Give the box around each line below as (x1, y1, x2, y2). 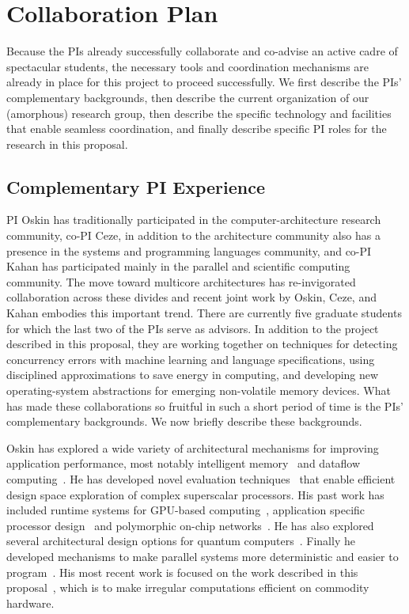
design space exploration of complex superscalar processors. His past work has (6, 486, 384, 502)
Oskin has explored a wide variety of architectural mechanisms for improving (6, 439, 379, 456)
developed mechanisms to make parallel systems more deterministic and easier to (6, 548, 399, 564)
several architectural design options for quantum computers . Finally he (6, 533, 355, 549)
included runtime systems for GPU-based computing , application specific (6, 502, 365, 518)
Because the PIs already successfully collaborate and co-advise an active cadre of (6, 43, 398, 59)
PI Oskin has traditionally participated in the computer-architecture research (6, 211, 381, 228)
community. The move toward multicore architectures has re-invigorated (6, 273, 356, 290)
